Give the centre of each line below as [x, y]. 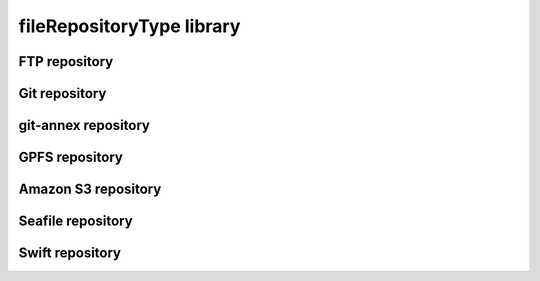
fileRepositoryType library [129, 26]
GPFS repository [71, 157]
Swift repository [70, 253]
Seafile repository [76, 221]
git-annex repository [84, 125]
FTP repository [66, 61]
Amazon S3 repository [90, 189]
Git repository [62, 93]
